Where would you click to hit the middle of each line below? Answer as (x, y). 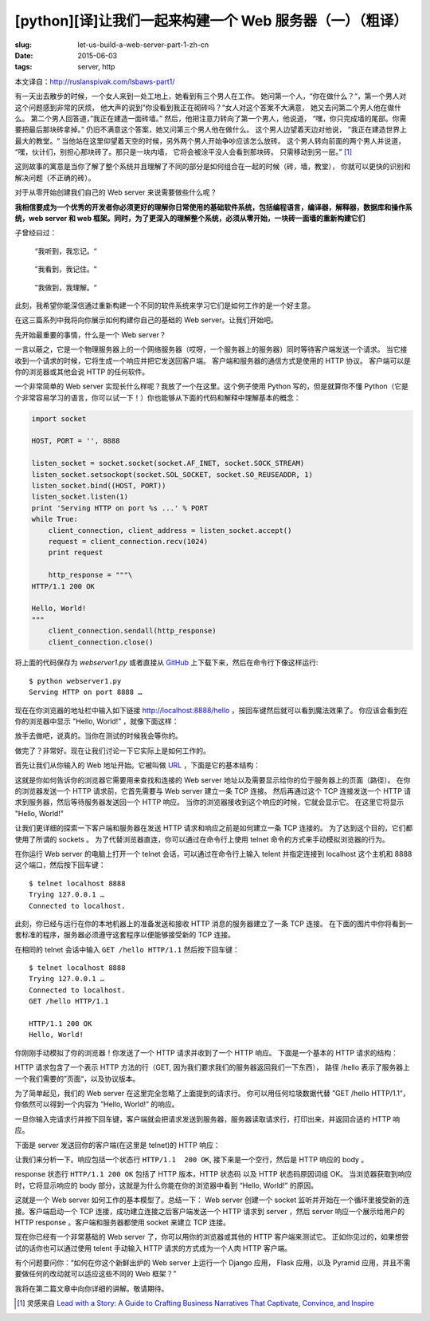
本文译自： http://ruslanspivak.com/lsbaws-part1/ (95, 81)
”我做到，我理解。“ (66, 287)
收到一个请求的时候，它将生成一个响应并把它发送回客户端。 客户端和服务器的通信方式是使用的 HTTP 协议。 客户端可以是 (213, 361)
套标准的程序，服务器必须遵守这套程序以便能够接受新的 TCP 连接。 (125, 935)
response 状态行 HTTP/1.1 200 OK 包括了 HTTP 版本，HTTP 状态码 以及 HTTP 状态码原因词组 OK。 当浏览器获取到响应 (213, 1174)
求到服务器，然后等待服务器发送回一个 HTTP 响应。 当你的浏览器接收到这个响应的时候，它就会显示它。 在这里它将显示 (209, 802)
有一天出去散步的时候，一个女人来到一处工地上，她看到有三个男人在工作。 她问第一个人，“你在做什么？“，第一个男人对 (211, 97)
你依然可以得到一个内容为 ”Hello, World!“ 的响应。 (97, 1104)
